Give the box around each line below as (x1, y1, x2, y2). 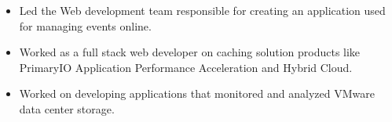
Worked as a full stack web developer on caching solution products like (19, 44, 361, 60)
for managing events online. (19, 17, 152, 34)
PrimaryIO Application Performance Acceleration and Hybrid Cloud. (19, 59, 353, 75)
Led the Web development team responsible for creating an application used (19, 2, 386, 18)
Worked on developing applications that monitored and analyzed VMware (19, 85, 375, 102)
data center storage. (19, 100, 115, 117)
